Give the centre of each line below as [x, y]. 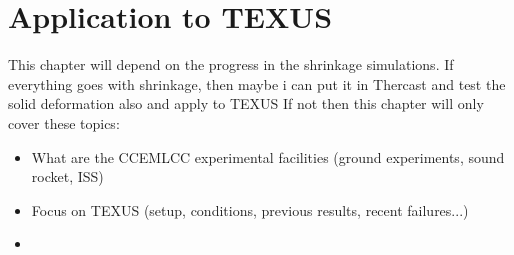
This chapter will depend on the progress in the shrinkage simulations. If [231, 64]
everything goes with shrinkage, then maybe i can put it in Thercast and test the [257, 83]
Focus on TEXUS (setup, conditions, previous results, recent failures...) [250, 209]
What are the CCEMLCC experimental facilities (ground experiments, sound [268, 156]
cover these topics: [64, 122]
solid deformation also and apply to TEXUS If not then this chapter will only [246, 103]
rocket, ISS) [67, 176]
